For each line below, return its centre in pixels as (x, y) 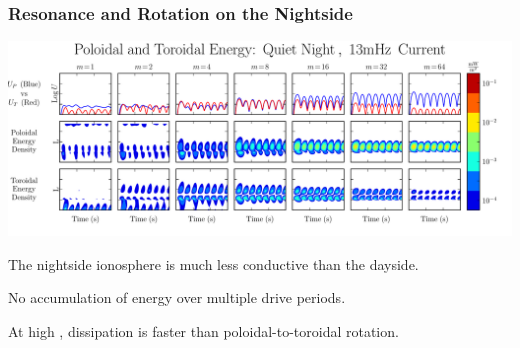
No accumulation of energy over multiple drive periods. (177, 297)
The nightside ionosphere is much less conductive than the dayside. (213, 263)
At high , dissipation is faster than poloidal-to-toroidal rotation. (203, 330)
